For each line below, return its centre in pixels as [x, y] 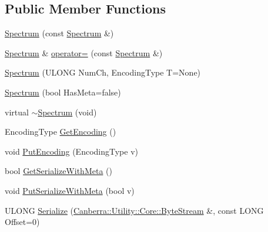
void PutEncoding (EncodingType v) [71, 151]
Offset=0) [22, 222]
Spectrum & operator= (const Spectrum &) [84, 52]
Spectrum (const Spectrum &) [59, 33]
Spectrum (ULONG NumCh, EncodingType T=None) [103, 72]
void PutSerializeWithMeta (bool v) [70, 190]
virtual [17, 112]
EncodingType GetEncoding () [61, 132]
